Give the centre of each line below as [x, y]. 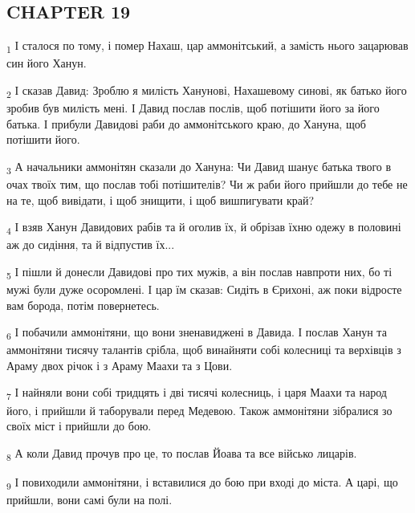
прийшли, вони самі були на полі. [90, 500]
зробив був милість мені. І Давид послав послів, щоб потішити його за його [193, 108]
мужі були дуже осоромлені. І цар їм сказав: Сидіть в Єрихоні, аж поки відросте [204, 289]
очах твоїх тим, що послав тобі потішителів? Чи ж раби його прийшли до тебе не [207, 183]
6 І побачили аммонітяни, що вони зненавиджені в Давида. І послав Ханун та [197, 333]
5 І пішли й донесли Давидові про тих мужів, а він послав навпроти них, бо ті [199, 272]
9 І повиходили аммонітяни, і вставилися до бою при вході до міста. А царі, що [202, 482]
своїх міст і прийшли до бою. [79, 426]
